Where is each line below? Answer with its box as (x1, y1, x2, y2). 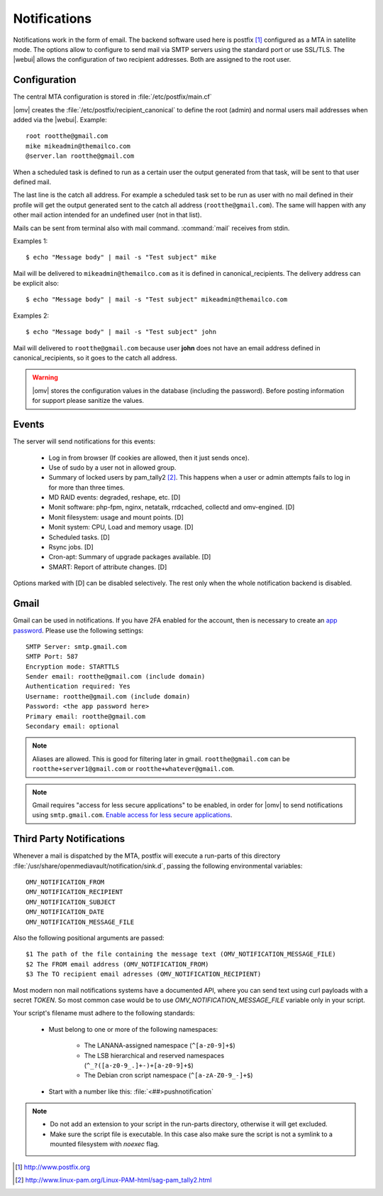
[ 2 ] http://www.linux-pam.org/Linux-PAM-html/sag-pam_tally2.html (15, 1176, 212, 1185)
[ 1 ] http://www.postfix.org (15, 1163, 90, 1171)
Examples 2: (13, 311, 50, 320)
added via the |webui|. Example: (13, 116, 107, 124)
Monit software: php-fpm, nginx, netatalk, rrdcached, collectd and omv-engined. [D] (48, 503, 295, 512)
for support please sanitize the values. (32, 397, 145, 405)
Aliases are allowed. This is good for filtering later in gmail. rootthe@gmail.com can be (32, 754, 290, 763)
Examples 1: (13, 237, 48, 245)
